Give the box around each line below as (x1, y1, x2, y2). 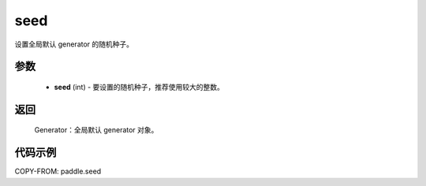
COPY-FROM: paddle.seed (14, 166, 102, 177)
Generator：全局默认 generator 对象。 (34, 125, 159, 135)
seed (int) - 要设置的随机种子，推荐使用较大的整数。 (54, 82, 225, 91)
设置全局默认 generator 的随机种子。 (14, 39, 134, 49)
